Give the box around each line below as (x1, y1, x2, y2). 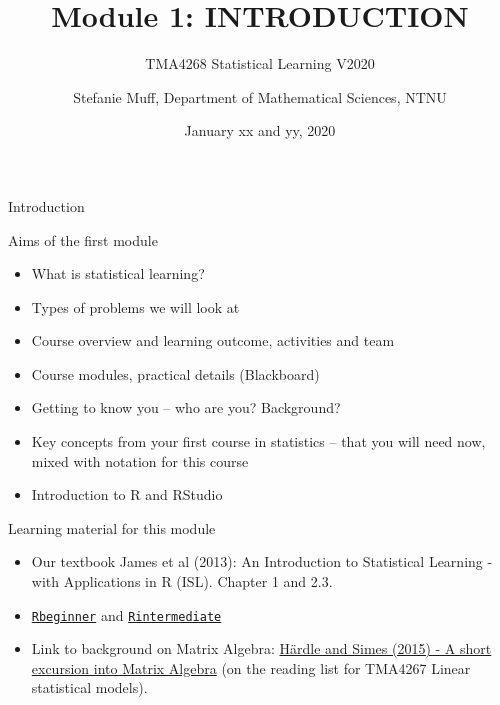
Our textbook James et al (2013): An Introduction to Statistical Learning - (31, 551, 493, 572)
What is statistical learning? (31, 263, 205, 284)
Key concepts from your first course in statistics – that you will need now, (31, 431, 486, 452)
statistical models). (31, 677, 148, 698)
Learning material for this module (8, 517, 216, 538)
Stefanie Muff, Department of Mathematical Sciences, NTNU (73, 86, 447, 107)
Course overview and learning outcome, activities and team (31, 330, 395, 351)
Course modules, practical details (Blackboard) (31, 363, 320, 384)
